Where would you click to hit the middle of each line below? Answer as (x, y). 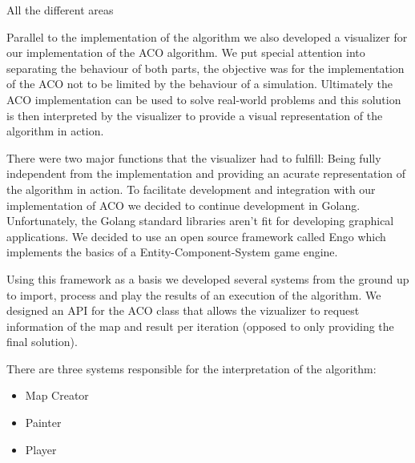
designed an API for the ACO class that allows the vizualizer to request (183, 310)
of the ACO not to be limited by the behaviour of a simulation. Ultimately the (199, 84)
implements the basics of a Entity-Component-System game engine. (172, 252)
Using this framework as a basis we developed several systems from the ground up (208, 278)
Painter (43, 423)
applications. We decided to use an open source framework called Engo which (196, 236)
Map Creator (57, 395)
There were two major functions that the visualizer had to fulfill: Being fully (194, 157)
